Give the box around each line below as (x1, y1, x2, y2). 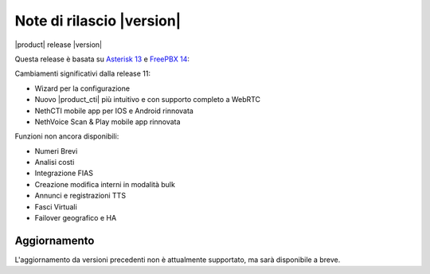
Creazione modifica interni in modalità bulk (34, 179, 175, 189)
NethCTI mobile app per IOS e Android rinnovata (34, 106, 194, 115)
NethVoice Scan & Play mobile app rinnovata (34, 116, 181, 127)
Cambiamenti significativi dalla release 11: (14, 68, 151, 79)
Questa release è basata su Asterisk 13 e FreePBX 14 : (14, 54, 190, 64)
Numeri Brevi (34, 146, 78, 155)
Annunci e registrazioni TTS (34, 191, 127, 201)
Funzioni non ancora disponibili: (14, 131, 119, 141)
